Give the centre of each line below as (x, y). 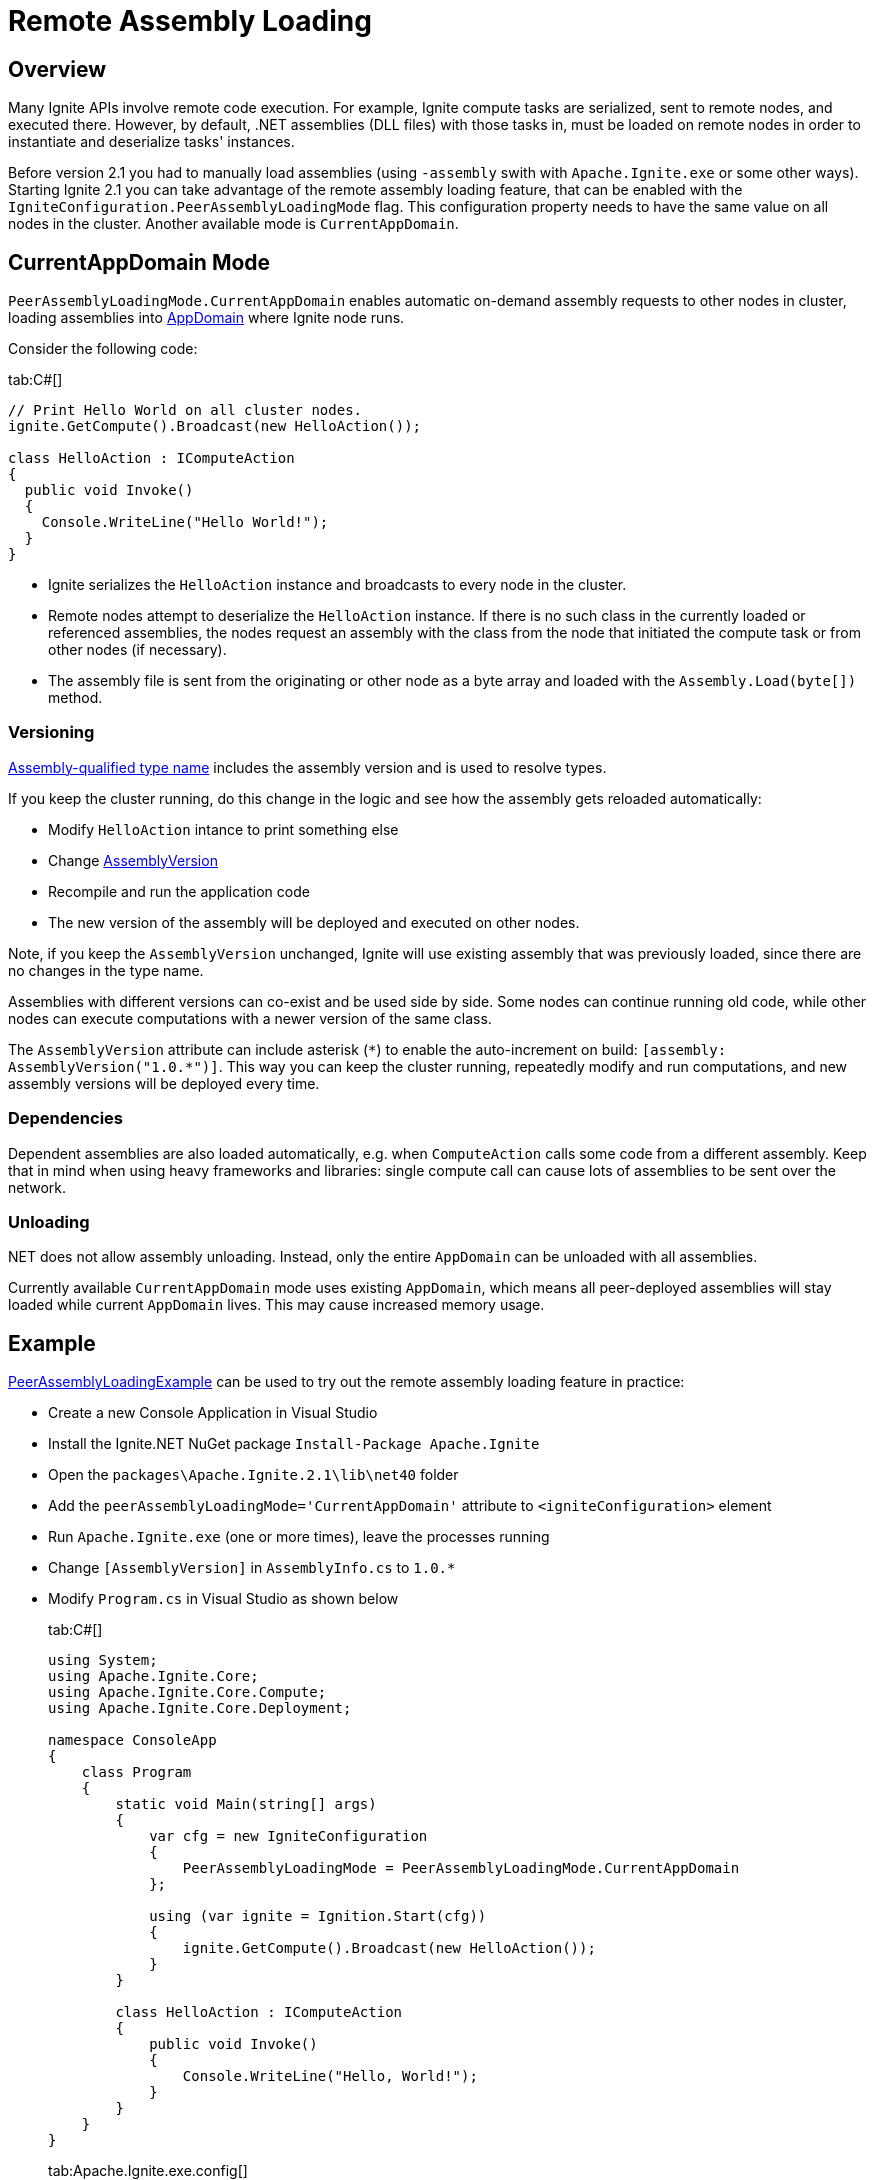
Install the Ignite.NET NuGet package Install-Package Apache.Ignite (294, 1444)
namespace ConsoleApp (132, 1740)
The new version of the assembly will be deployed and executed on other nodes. (314, 922)
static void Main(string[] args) (246, 1804)
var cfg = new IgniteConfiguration (288, 1836)
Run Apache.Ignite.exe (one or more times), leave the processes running (299, 1537)
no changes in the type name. (106, 970)
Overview (57, 69)
